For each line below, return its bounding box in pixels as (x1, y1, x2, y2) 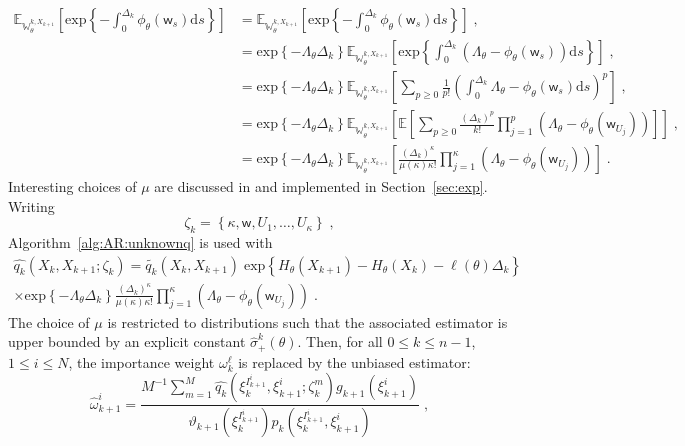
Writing (8, 195, 55, 216)
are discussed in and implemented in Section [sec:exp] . (154, 176, 488, 197)
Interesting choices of (8, 176, 137, 197)
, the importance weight (68, 351, 215, 372)
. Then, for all (297, 331, 383, 352)
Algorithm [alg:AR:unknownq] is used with (8, 232, 273, 253)
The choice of (8, 311, 90, 332)
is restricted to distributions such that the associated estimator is (107, 311, 508, 332)
